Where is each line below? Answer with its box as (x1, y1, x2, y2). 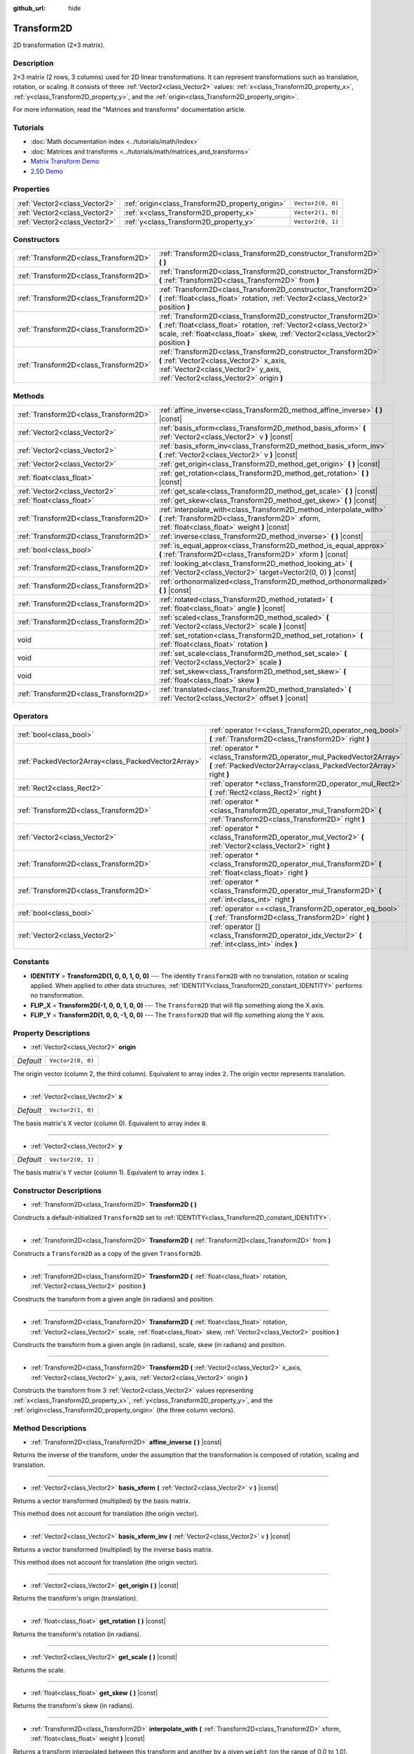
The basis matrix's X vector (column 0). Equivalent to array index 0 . (13, 1119, 208, 1127)
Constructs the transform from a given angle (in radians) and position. (13, 1294, 215, 1303)
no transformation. (30, 991, 84, 1000)
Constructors (13, 235, 60, 245)
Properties (13, 185, 50, 194)
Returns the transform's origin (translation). (13, 1593, 138, 1602)
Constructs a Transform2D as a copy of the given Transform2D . (13, 1249, 202, 1257)
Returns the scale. (13, 1666, 66, 1674)
